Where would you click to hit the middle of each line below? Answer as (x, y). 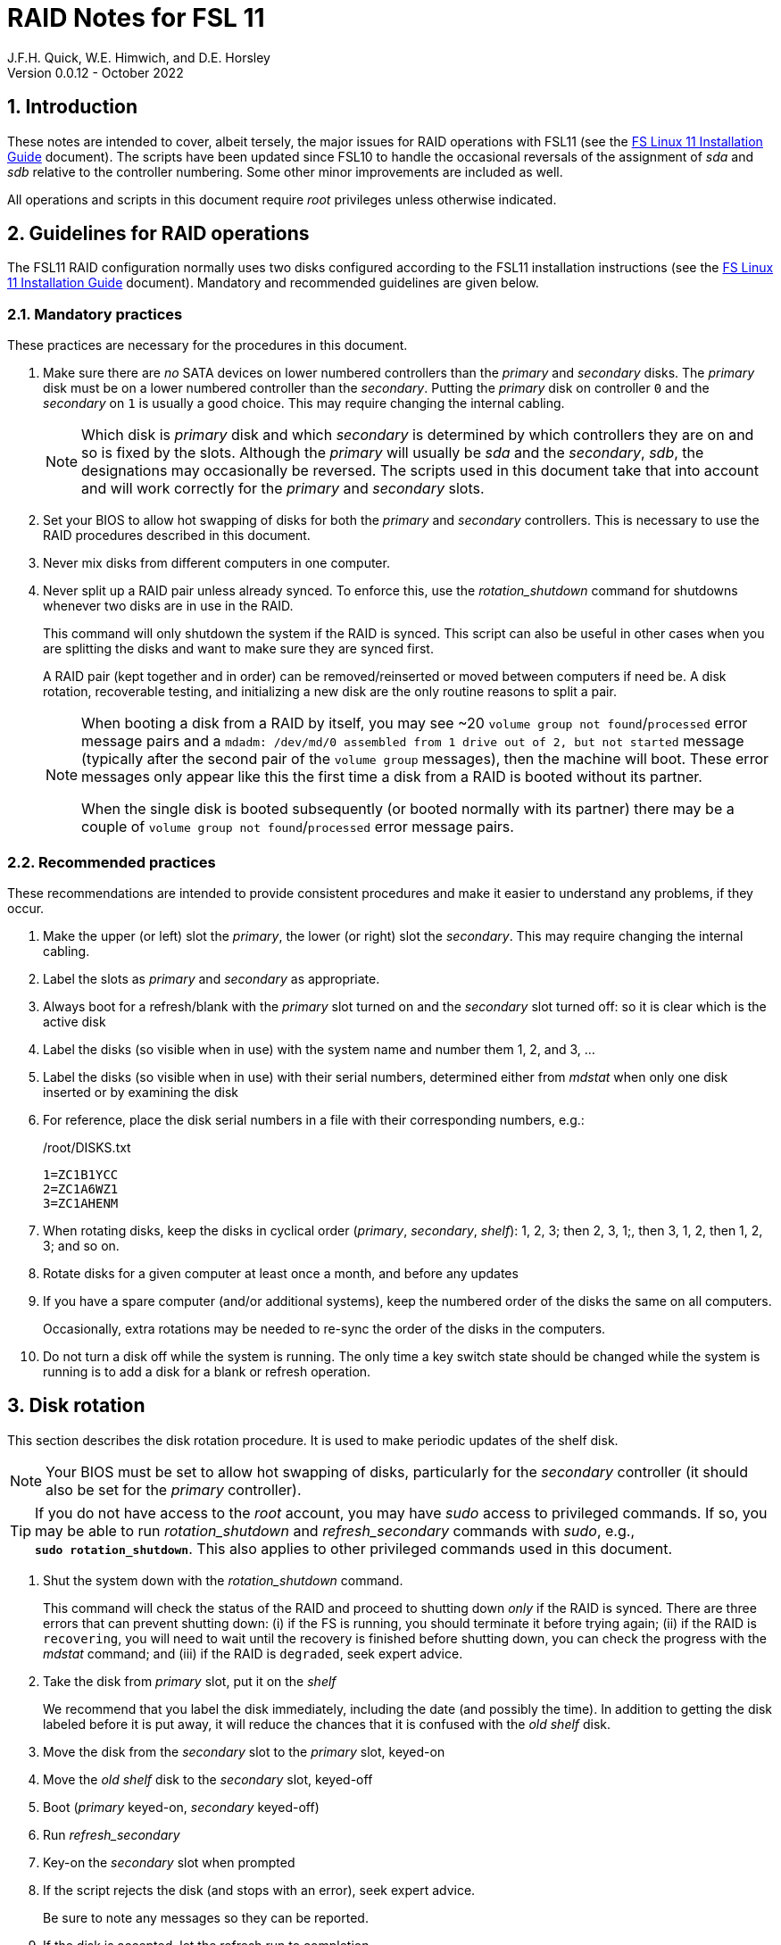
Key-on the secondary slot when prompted (169, 1862)
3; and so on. (81, 1245)
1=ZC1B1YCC (81, 1174)
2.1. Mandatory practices (95, 314)
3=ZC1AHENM (81, 1203)
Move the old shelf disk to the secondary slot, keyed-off (208, 1779)
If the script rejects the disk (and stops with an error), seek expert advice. (259, 1890)
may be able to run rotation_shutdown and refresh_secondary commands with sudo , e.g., (335, 1530)
